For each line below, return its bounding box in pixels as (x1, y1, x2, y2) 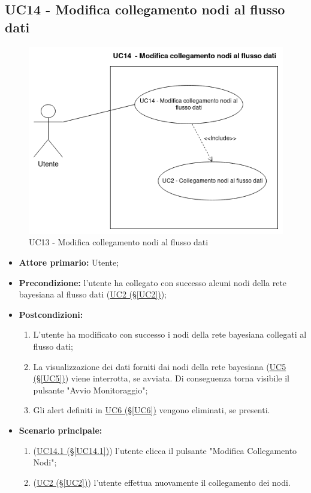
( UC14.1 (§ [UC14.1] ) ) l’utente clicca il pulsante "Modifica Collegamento (33, 444, 297, 456)
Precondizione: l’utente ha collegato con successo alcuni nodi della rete (19, 276, 287, 288)
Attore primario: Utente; (19, 255, 119, 268)
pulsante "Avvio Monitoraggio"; (33, 383, 148, 396)
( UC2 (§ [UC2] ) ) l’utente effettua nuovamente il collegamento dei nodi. (33, 476, 291, 488)
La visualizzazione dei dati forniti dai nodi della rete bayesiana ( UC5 (33, 360, 286, 372)
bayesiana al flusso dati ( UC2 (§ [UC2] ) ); (19, 288, 167, 300)
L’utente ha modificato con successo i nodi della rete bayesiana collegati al (33, 328, 307, 341)
